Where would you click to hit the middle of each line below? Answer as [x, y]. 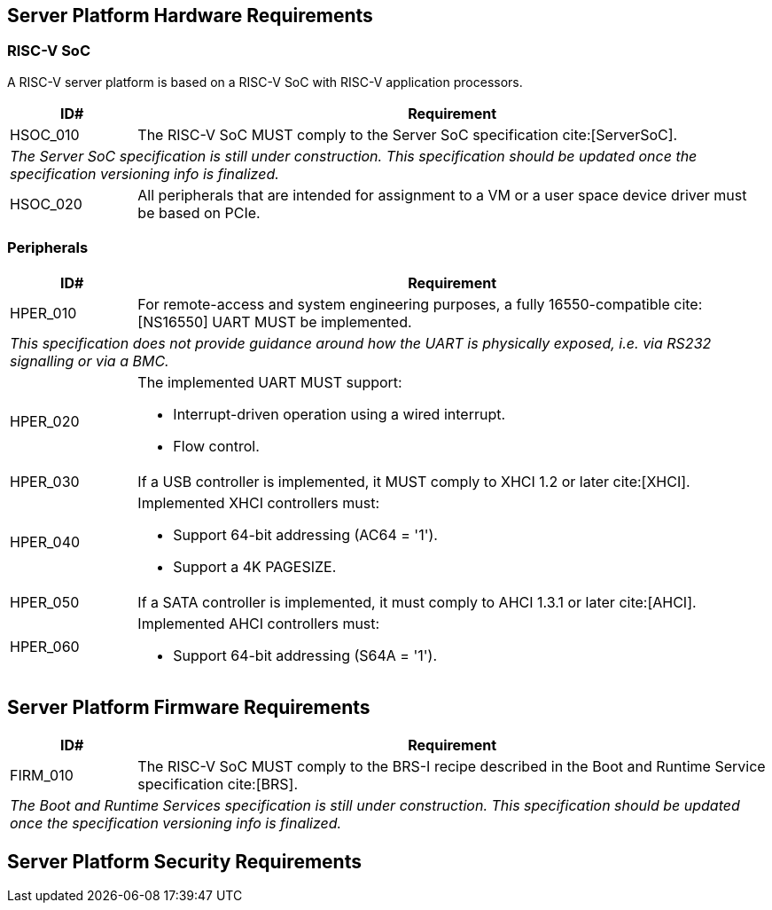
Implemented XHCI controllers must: [259, 502]
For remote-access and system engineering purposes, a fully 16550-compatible [404, 304]
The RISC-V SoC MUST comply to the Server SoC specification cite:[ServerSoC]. [408, 134]
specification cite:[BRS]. [218, 784]
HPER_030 [45, 481]
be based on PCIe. [199, 212]
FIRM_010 [42, 776]
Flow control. [216, 446]
